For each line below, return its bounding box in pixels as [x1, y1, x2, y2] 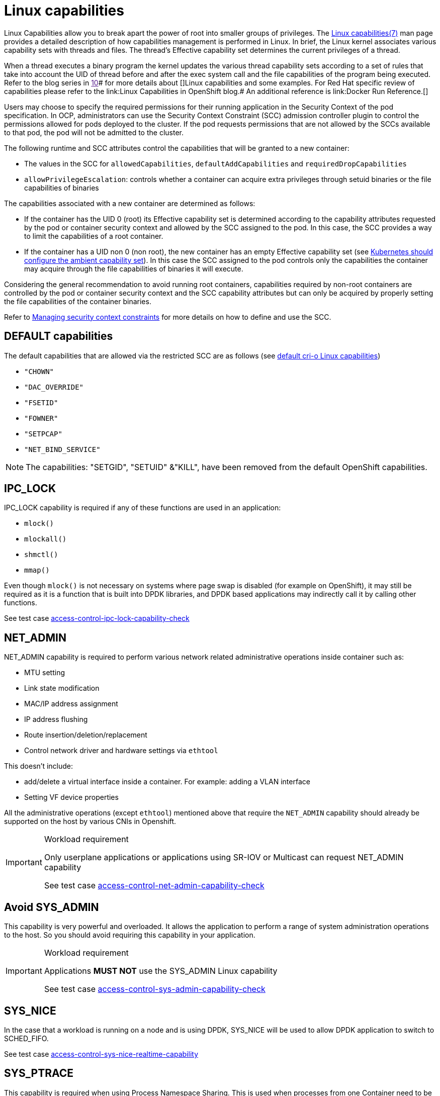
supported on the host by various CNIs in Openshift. [4, 817, 177, 826]
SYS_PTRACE [4, 1067, 74, 1080]
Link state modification [24, 684, 100, 693]
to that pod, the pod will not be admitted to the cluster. [4, 128, 184, 137]
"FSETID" [24, 398, 58, 407]
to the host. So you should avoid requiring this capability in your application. [4, 931, 255, 940]
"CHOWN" [24, 367, 54, 376]
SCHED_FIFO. [4, 1034, 49, 1043]
